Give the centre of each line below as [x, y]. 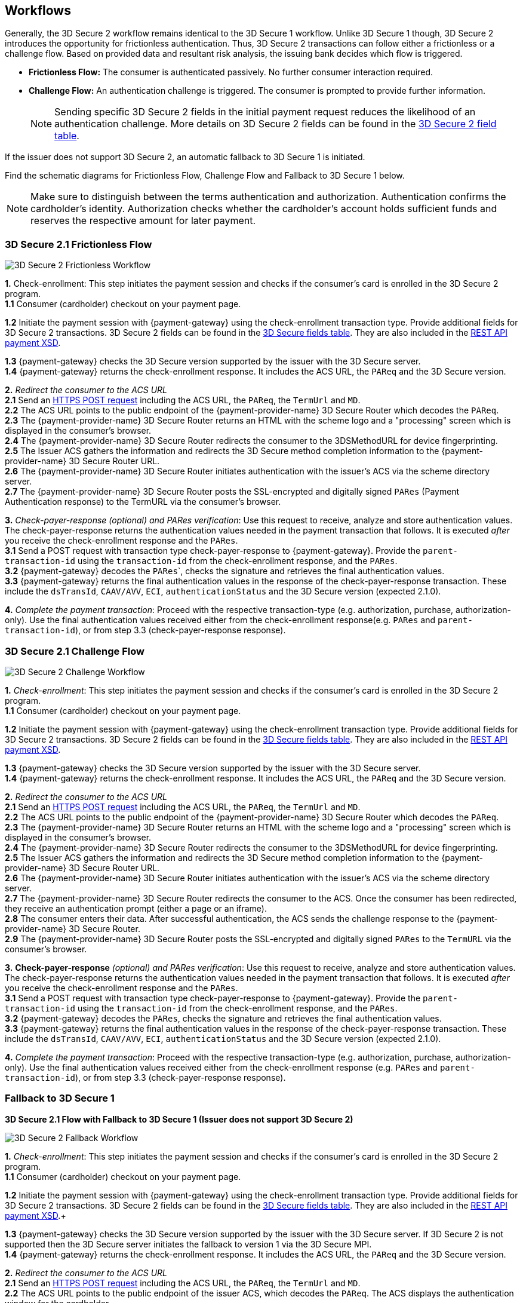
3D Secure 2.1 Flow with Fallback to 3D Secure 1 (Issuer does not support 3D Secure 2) [179, 1119]
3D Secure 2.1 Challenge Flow [75, 651]
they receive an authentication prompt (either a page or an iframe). [136, 908]
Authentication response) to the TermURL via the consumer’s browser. [143, 502]
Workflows [38, 10]
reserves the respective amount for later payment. [143, 221]
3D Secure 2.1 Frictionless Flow [79, 244]
